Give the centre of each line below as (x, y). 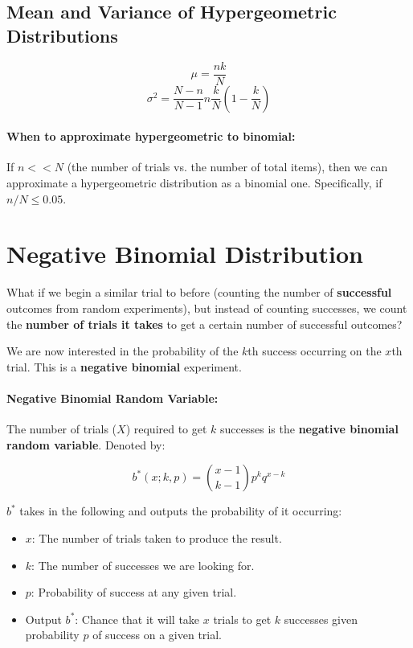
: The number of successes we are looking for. (143, 565)
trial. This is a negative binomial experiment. (124, 366)
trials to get (242, 619)
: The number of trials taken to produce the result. (157, 537)
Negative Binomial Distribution (185, 254)
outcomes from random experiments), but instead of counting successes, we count (207, 308)
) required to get (166, 429)
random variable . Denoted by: (86, 444)
